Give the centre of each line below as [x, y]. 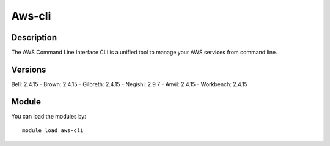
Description [34, 38]
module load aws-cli [53, 130]
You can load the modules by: [49, 116]
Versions [29, 69]
